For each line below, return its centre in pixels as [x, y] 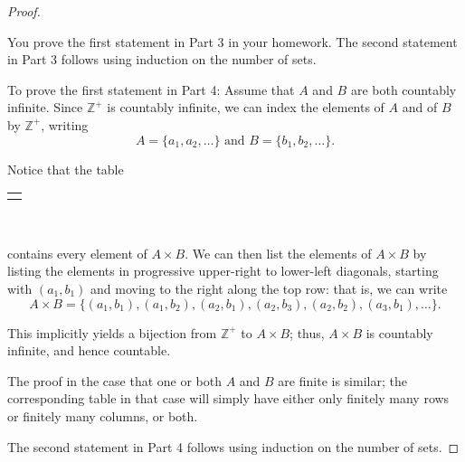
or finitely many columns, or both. [103, 415]
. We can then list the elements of [278, 253]
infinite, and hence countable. [89, 350]
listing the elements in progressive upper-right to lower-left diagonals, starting [223, 271]
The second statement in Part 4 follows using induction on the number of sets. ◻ [233, 446]
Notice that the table [66, 169]
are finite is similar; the [342, 380]
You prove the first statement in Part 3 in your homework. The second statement [232, 41]
